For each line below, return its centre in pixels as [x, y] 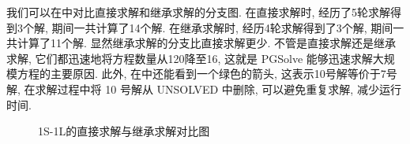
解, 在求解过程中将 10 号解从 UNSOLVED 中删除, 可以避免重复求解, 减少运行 [204, 89]
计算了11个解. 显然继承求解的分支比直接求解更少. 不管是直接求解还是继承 [207, 43]
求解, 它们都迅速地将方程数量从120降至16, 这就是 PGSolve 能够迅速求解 [190, 58]
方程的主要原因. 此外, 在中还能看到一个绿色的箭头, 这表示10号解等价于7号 [207, 74]
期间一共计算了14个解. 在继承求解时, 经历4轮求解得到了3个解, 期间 [222, 27]
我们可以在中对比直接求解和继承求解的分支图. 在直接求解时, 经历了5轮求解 [199, 12]
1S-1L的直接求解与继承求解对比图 [124, 131]
